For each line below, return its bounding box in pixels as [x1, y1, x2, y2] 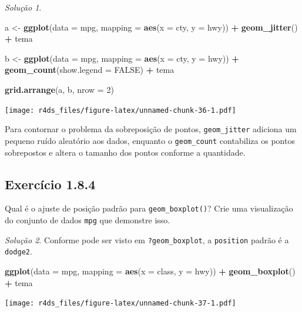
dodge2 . [5, 245, 32, 257]
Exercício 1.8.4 [5, 175, 96, 193]
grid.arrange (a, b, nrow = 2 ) [5, 83, 114, 95]
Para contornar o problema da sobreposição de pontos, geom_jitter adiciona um [5, 123, 297, 135]
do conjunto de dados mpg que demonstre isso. [5, 213, 170, 226]
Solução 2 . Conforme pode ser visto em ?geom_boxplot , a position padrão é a [5, 233, 289, 246]
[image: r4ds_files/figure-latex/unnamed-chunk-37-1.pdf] [5, 299, 236, 308]
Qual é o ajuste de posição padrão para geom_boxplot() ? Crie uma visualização [5, 202, 293, 214]
